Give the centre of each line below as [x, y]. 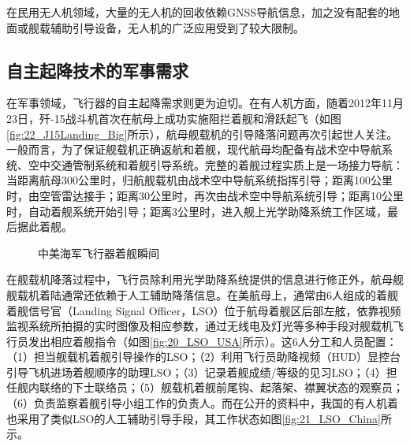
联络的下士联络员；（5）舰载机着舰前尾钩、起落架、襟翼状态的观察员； [221, 387]
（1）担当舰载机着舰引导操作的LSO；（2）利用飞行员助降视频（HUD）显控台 [204, 357]
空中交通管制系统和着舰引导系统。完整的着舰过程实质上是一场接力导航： [216, 164]
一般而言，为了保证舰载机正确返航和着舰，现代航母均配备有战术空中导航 [194, 149]
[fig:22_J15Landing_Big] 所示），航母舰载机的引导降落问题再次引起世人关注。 [202, 134]
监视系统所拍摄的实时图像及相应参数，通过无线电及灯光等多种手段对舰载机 [199, 326]
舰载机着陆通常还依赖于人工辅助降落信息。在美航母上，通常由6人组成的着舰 [202, 294]
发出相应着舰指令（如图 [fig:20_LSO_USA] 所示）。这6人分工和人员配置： [212, 341]
